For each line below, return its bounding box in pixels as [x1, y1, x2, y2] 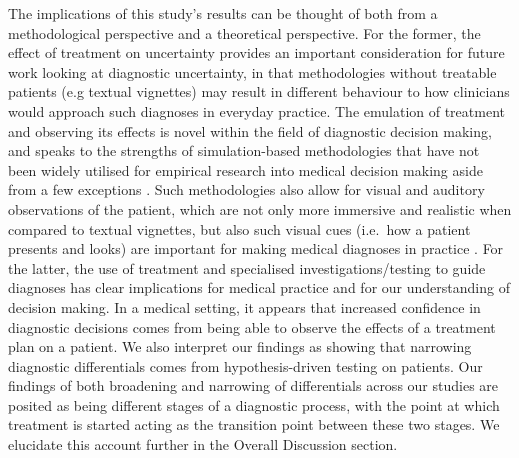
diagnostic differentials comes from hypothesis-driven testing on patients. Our [8, 355, 483, 376]
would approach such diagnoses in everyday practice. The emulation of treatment [8, 100, 505, 121]
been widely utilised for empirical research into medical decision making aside [8, 159, 483, 180]
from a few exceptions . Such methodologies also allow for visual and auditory [8, 179, 485, 200]
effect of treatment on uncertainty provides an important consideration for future [8, 42, 505, 63]
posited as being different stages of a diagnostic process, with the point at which [8, 394, 500, 415]
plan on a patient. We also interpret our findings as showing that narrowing [8, 336, 472, 357]
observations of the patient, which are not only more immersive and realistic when [8, 198, 512, 219]
